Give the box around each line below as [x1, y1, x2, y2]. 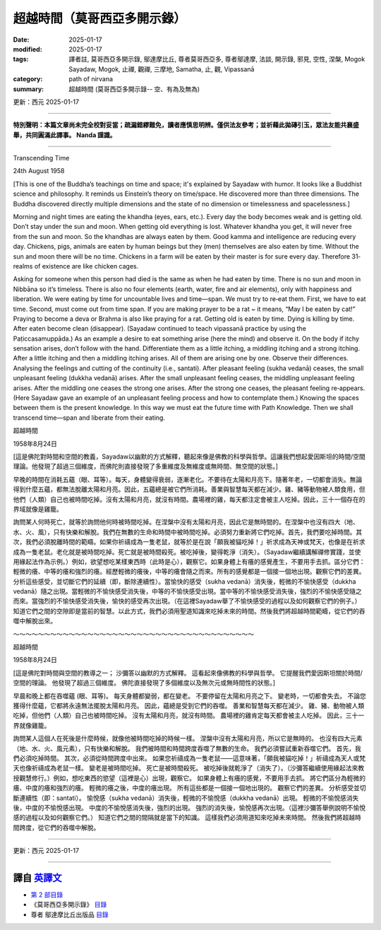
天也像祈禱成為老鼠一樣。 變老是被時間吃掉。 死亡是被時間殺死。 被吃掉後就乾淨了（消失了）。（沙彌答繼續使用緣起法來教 [13, 764, 365, 772]
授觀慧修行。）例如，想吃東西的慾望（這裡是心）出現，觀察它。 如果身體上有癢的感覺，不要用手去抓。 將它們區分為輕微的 [13, 774, 366, 782]
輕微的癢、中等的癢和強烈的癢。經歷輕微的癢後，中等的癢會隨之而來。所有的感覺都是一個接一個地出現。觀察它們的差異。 [13, 567, 365, 576]
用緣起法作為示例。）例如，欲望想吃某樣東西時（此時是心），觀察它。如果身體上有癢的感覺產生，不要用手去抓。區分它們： [13, 557, 365, 565]
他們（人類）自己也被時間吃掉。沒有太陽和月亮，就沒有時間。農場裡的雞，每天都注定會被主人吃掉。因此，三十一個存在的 [13, 495, 365, 503]
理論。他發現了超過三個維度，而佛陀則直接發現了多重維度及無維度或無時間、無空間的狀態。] [13, 462, 279, 471]
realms [13, 261, 33, 270]
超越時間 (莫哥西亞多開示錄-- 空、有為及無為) [68, 85, 200, 93]
